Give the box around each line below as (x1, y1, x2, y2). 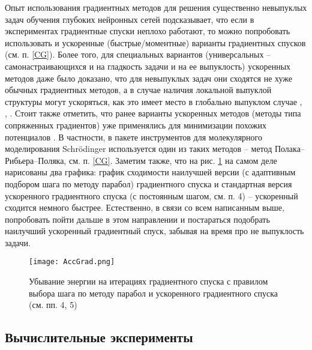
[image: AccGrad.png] (29, 258, 115, 267)
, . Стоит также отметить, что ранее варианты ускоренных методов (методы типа (5, 107, 301, 119)
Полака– (274, 142, 305, 155)
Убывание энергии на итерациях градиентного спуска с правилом (29, 275, 268, 288)
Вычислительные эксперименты (5, 328, 193, 346)
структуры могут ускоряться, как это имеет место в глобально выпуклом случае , (5, 95, 302, 107)
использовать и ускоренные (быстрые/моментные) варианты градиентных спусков (5, 36, 306, 49)
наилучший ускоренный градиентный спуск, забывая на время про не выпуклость (5, 225, 304, 237)
